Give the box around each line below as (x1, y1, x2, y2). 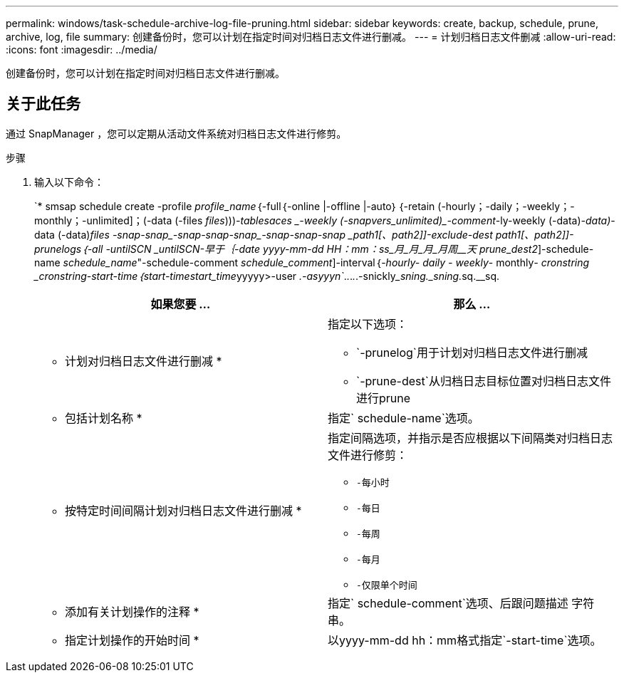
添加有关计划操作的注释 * (65, 604, 199, 619)
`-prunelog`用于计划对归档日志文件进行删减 (356, 345, 588, 360)
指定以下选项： (328, 316, 408, 331)
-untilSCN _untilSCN (105, 242, 200, 255)
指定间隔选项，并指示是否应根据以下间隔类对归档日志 (328, 430, 613, 445)
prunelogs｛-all (34, 242, 103, 255)
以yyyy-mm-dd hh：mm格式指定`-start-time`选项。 (328, 632, 602, 647)
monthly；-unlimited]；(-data (34, 214, 172, 226)
